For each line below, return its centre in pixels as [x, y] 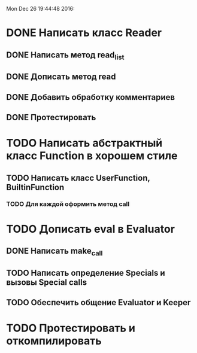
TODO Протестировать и [71, 328]
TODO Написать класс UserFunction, [78, 178]
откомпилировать [54, 341]
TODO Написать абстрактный [84, 143]
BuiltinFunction [35, 187]
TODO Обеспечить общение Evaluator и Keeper [99, 302]
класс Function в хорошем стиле [92, 156]
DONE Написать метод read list [65, 56]
